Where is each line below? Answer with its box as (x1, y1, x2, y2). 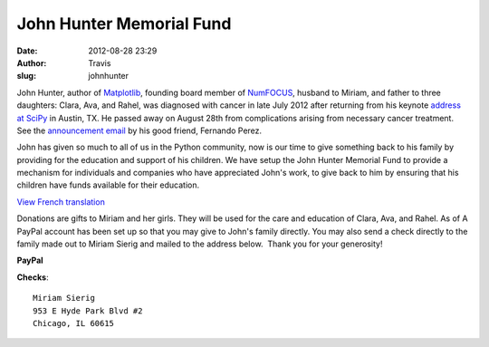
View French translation (16, 196, 106, 207)
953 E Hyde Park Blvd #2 (33, 305, 143, 316)
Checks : (16, 272, 49, 283)
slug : (16, 71, 36, 82)
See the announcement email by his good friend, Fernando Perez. (16, 125, 263, 136)
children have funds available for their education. (16, 179, 199, 190)
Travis (88, 57, 111, 68)
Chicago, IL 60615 (33, 318, 115, 328)
